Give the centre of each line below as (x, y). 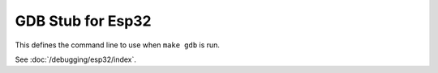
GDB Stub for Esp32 (83, 21)
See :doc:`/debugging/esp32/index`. (76, 59)
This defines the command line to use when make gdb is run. (118, 45)
